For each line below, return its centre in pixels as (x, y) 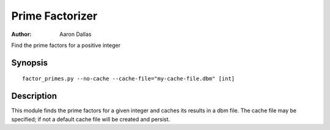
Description (34, 96)
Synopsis (30, 63)
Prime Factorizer (54, 16)
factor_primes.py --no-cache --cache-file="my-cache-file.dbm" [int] (129, 79)
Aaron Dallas (75, 34)
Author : (21, 34)
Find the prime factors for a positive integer (66, 45)
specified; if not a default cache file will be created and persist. (91, 119)
